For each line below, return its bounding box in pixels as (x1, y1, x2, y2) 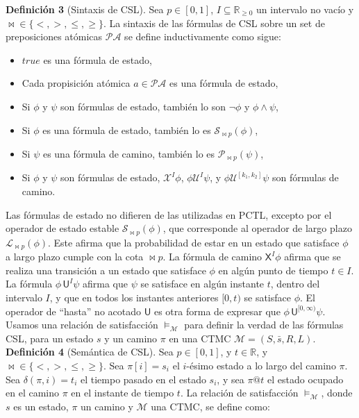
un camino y (81, 399, 133, 413)
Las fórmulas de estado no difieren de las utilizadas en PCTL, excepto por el (6, 207, 332, 221)
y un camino (104, 331, 158, 345)
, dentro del (270, 276, 320, 291)
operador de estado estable (6, 221, 119, 235)
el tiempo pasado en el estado (80, 371, 206, 386)
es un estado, (13, 399, 69, 413)
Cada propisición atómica (22, 76, 131, 90)
